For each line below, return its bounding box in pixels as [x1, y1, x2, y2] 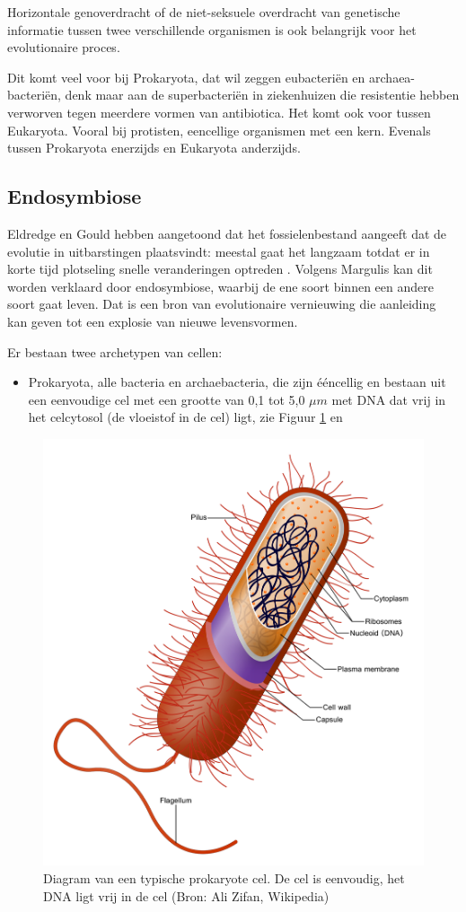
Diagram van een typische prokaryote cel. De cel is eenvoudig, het [43, 869, 405, 888]
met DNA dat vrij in [331, 390, 446, 408]
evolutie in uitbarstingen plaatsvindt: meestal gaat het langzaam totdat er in [7, 241, 430, 260]
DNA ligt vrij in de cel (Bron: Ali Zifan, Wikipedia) [43, 886, 330, 905]
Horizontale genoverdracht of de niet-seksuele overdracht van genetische [7, 3, 400, 21]
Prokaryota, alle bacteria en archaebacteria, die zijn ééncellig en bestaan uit [28, 373, 446, 391]
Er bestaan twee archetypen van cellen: [7, 342, 223, 361]
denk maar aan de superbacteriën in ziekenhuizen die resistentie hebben [65, 85, 460, 104]
